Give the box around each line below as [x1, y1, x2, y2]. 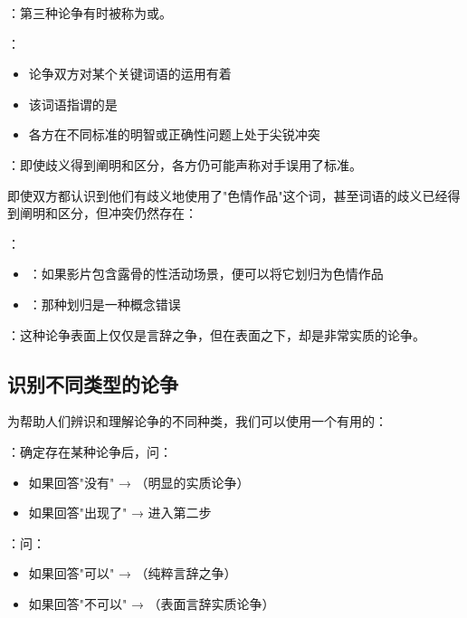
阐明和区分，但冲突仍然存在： [19, 204, 197, 223]
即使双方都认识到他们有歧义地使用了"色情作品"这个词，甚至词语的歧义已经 [7, 185, 448, 204]
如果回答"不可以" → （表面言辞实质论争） [28, 594, 275, 613]
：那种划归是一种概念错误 [28, 294, 181, 313]
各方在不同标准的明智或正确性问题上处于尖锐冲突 [28, 125, 320, 144]
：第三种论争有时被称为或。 [7, 4, 172, 22]
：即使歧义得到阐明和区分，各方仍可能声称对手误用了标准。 [7, 155, 362, 174]
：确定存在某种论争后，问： [7, 442, 172, 461]
